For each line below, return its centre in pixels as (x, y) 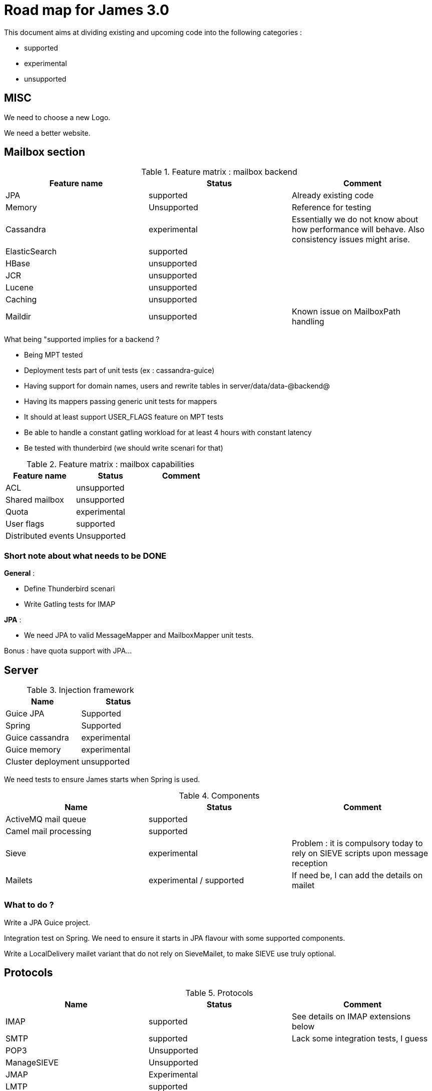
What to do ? (29, 905)
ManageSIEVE (32, 1062)
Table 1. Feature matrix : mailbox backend (219, 172)
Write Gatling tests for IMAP (70, 604)
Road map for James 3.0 (87, 10)
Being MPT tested (54, 355)
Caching (21, 300)
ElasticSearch (31, 252)
